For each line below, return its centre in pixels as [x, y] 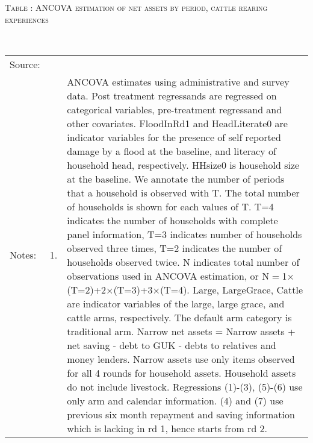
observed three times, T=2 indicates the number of [175, 248]
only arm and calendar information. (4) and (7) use [175, 400]
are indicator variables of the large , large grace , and [176, 303]
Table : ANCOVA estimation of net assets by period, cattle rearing [136, 8]
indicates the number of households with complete [172, 220]
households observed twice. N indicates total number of [183, 262]
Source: [25, 64]
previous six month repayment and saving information [181, 414]
